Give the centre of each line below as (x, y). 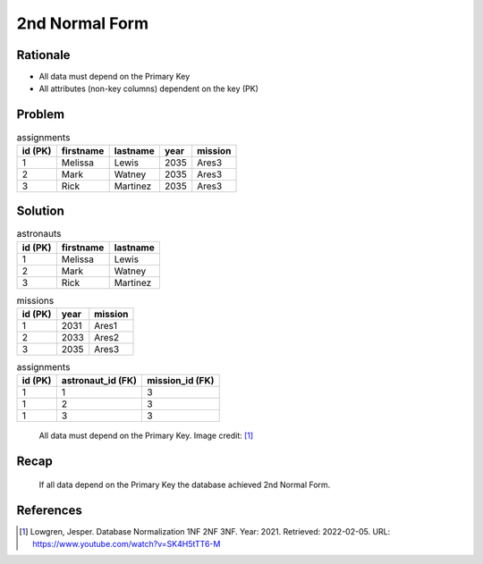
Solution (40, 211)
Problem (41, 115)
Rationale (43, 55)
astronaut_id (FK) (99, 381)
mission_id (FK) (180, 381)
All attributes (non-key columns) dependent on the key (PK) (149, 88)
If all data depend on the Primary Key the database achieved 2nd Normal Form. (185, 484)
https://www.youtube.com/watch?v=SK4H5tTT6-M (127, 544)
